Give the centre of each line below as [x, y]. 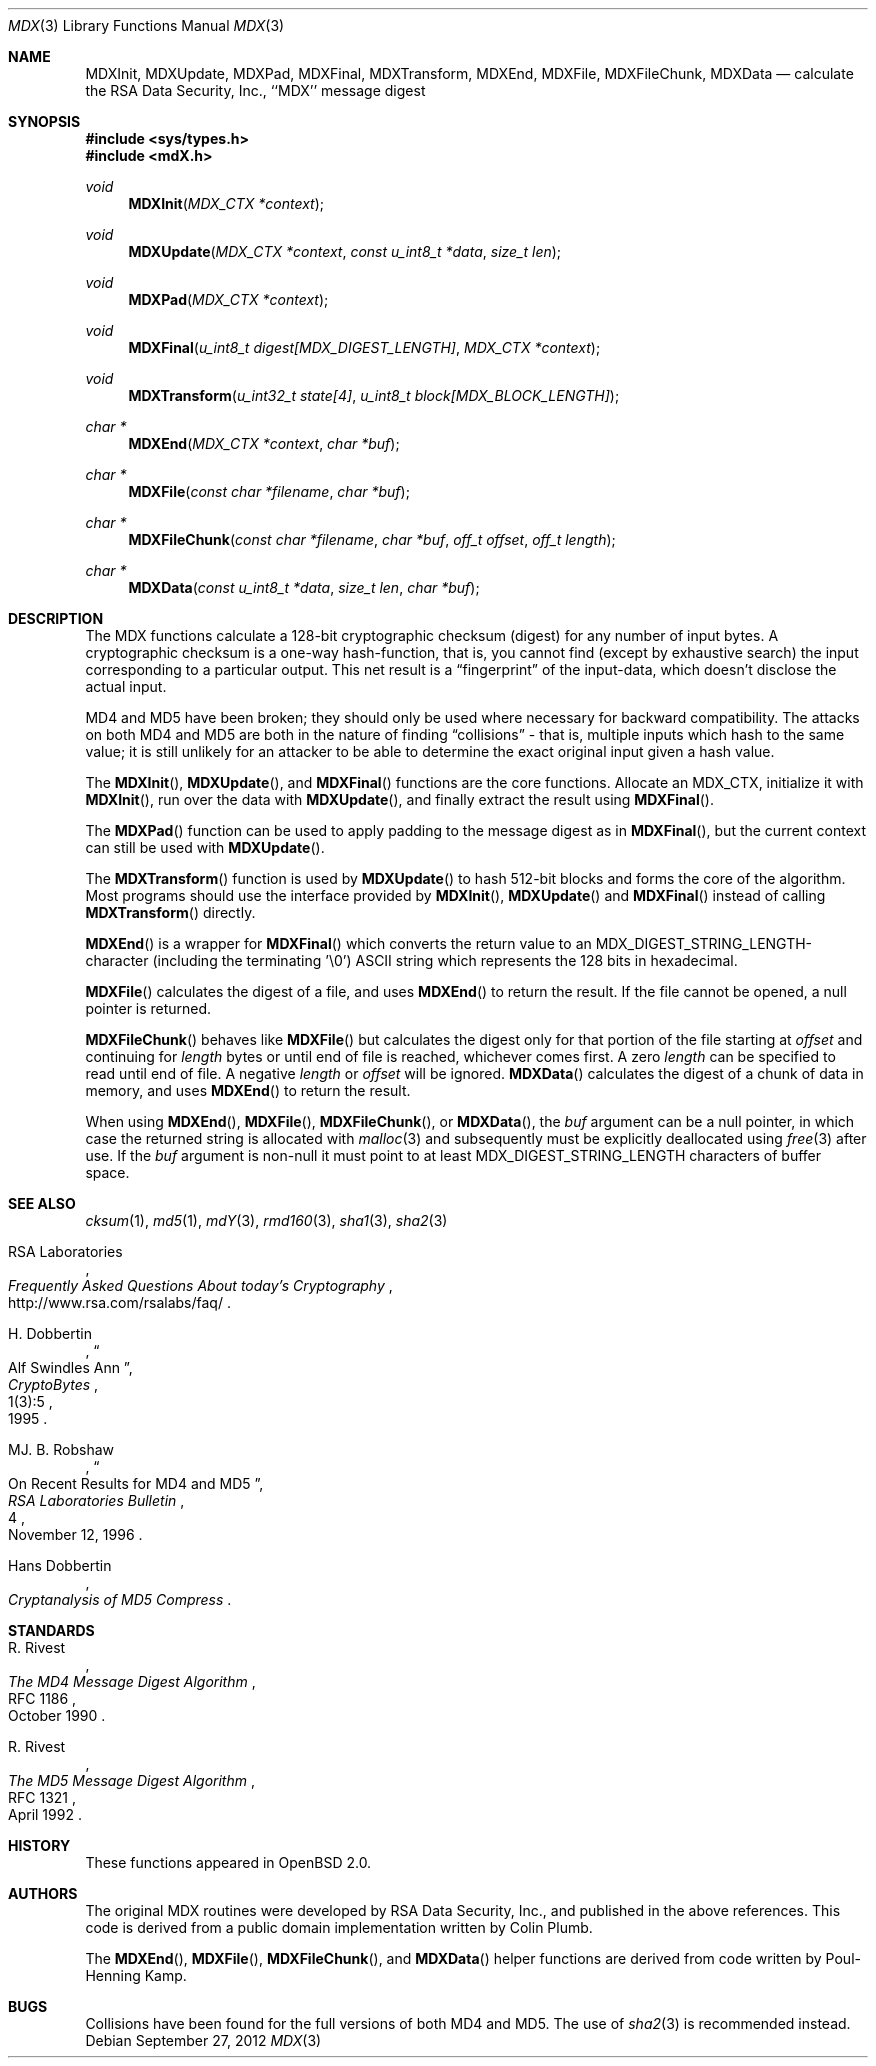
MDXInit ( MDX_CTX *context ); [226, 203]
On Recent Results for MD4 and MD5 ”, [136, 1483]
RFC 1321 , [42, 1797]
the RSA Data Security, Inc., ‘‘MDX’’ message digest [255, 90]
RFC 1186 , [42, 1698]
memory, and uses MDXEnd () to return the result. [248, 1090]
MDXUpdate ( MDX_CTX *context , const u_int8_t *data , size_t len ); [345, 251]
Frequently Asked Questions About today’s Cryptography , [200, 1285]
